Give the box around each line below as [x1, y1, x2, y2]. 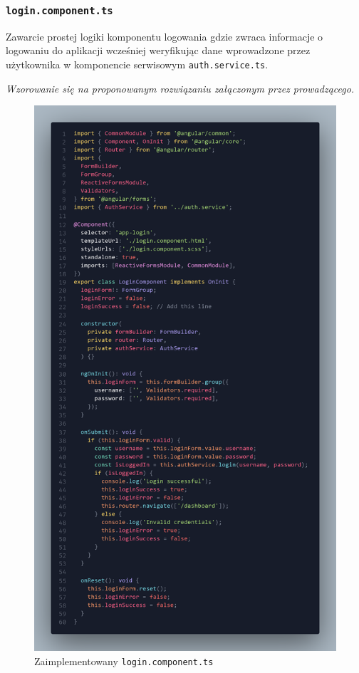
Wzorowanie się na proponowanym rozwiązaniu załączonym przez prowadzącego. [6, 80, 355, 95]
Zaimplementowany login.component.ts [34, 653, 214, 668]
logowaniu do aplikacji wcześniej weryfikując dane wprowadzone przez [6, 43, 311, 58]
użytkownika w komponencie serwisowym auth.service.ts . [6, 56, 269, 71]
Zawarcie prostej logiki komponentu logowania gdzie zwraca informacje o [6, 28, 323, 43]
